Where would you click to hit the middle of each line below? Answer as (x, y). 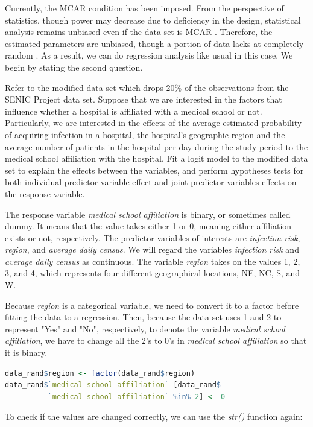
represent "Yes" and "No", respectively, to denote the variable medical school (145, 328)
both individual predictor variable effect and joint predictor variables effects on (151, 182)
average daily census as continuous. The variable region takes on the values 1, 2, (153, 261)
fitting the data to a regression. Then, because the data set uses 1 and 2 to (143, 317)
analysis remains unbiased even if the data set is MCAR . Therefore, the (139, 32)
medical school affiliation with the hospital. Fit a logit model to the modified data (156, 158)
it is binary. (26, 353)
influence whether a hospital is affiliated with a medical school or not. (134, 111)
